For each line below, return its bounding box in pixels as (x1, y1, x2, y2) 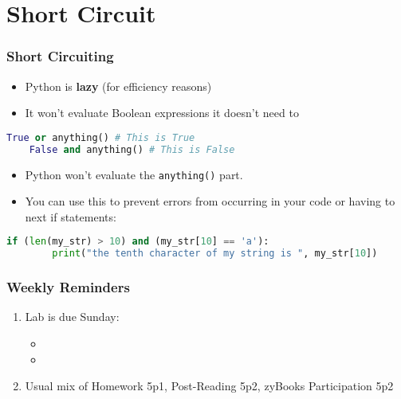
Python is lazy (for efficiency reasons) (25, 77, 212, 94)
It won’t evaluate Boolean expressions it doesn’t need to (25, 104, 299, 121)
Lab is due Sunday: (25, 308, 120, 325)
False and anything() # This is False (29, 143, 235, 155)
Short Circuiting (6, 46, 114, 66)
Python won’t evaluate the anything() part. (25, 166, 243, 182)
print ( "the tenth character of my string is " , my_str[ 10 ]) (52, 248, 378, 260)
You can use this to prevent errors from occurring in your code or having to (25, 193, 395, 209)
